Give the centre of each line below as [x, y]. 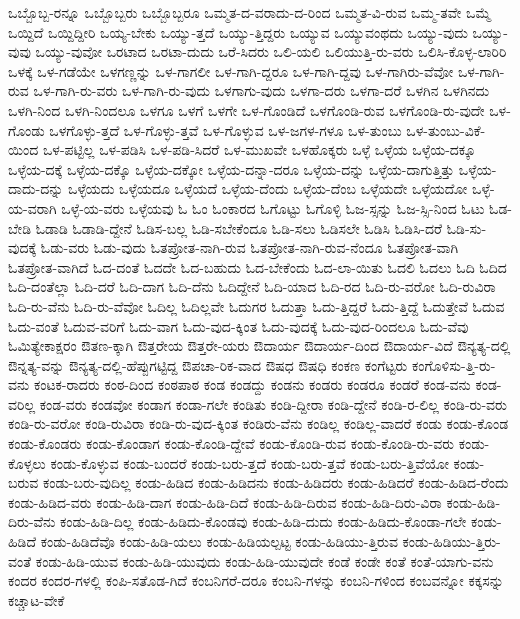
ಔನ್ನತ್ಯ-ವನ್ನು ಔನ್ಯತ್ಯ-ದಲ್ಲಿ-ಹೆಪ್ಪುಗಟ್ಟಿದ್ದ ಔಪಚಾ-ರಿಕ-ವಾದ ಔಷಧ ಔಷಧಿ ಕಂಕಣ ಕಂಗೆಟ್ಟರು [208, 364]
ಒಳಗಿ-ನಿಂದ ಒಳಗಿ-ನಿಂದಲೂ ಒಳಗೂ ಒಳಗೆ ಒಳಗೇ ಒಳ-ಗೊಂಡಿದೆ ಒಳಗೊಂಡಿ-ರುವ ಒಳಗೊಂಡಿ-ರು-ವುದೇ [246, 109]
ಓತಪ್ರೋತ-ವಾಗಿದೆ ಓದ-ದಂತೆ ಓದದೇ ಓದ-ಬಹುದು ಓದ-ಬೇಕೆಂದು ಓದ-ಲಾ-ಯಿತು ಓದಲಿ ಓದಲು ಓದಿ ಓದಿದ [257, 266]
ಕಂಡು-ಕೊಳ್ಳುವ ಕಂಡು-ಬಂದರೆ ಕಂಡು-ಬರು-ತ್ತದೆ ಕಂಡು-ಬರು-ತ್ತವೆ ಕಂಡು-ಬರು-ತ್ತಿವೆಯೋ [249, 462]
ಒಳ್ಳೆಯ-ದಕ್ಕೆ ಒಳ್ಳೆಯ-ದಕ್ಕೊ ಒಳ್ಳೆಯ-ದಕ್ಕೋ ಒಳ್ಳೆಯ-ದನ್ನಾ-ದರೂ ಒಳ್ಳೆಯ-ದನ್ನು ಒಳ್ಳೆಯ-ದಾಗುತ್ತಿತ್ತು [231, 168]
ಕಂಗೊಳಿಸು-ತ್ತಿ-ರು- [453, 364]
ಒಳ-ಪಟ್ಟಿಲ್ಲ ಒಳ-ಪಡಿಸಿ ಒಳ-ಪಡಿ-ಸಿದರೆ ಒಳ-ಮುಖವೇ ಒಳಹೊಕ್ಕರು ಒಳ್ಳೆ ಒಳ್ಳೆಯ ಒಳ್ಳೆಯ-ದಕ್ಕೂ [259, 149]
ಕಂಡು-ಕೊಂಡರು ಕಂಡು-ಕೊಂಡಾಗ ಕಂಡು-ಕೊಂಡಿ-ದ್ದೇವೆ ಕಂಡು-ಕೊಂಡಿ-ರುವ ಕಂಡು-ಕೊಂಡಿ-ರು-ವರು [231, 443]
